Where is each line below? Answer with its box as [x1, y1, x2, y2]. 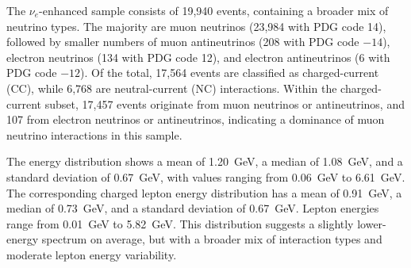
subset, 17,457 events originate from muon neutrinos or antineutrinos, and [44, 95, 405, 112]
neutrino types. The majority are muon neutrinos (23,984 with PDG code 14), [6, 17, 386, 34]
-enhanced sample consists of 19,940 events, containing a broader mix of [39, 2, 389, 18]
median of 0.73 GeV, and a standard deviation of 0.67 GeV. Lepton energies [6, 200, 379, 216]
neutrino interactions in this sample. [6, 126, 182, 143]
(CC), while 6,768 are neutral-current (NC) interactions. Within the [6, 79, 337, 96]
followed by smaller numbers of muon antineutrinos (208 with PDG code [6, 33, 359, 50]
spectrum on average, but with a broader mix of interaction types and [41, 231, 382, 247]
